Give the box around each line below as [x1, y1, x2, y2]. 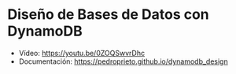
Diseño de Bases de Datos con [7, 6, 209, 24]
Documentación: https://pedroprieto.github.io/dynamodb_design [18, 57, 229, 66]
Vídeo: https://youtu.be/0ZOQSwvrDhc [18, 48, 146, 57]
